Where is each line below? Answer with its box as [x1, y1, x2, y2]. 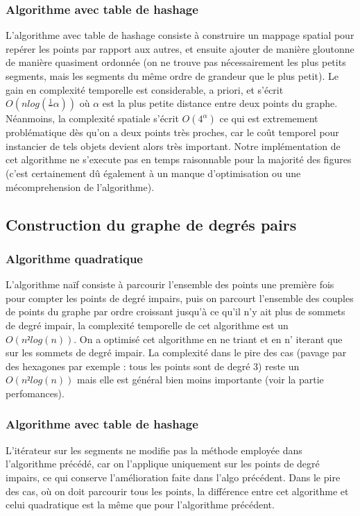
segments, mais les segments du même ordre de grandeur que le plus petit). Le [6, 69, 338, 83]
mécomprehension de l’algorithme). [6, 179, 155, 194]
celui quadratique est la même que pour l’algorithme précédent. [6, 497, 275, 512]
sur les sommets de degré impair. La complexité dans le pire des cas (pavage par [6, 345, 347, 360]
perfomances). [6, 385, 65, 400]
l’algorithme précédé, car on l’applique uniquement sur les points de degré [6, 456, 320, 471]
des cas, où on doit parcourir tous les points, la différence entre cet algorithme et [6, 483, 349, 498]
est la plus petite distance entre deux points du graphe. [102, 96, 338, 110]
